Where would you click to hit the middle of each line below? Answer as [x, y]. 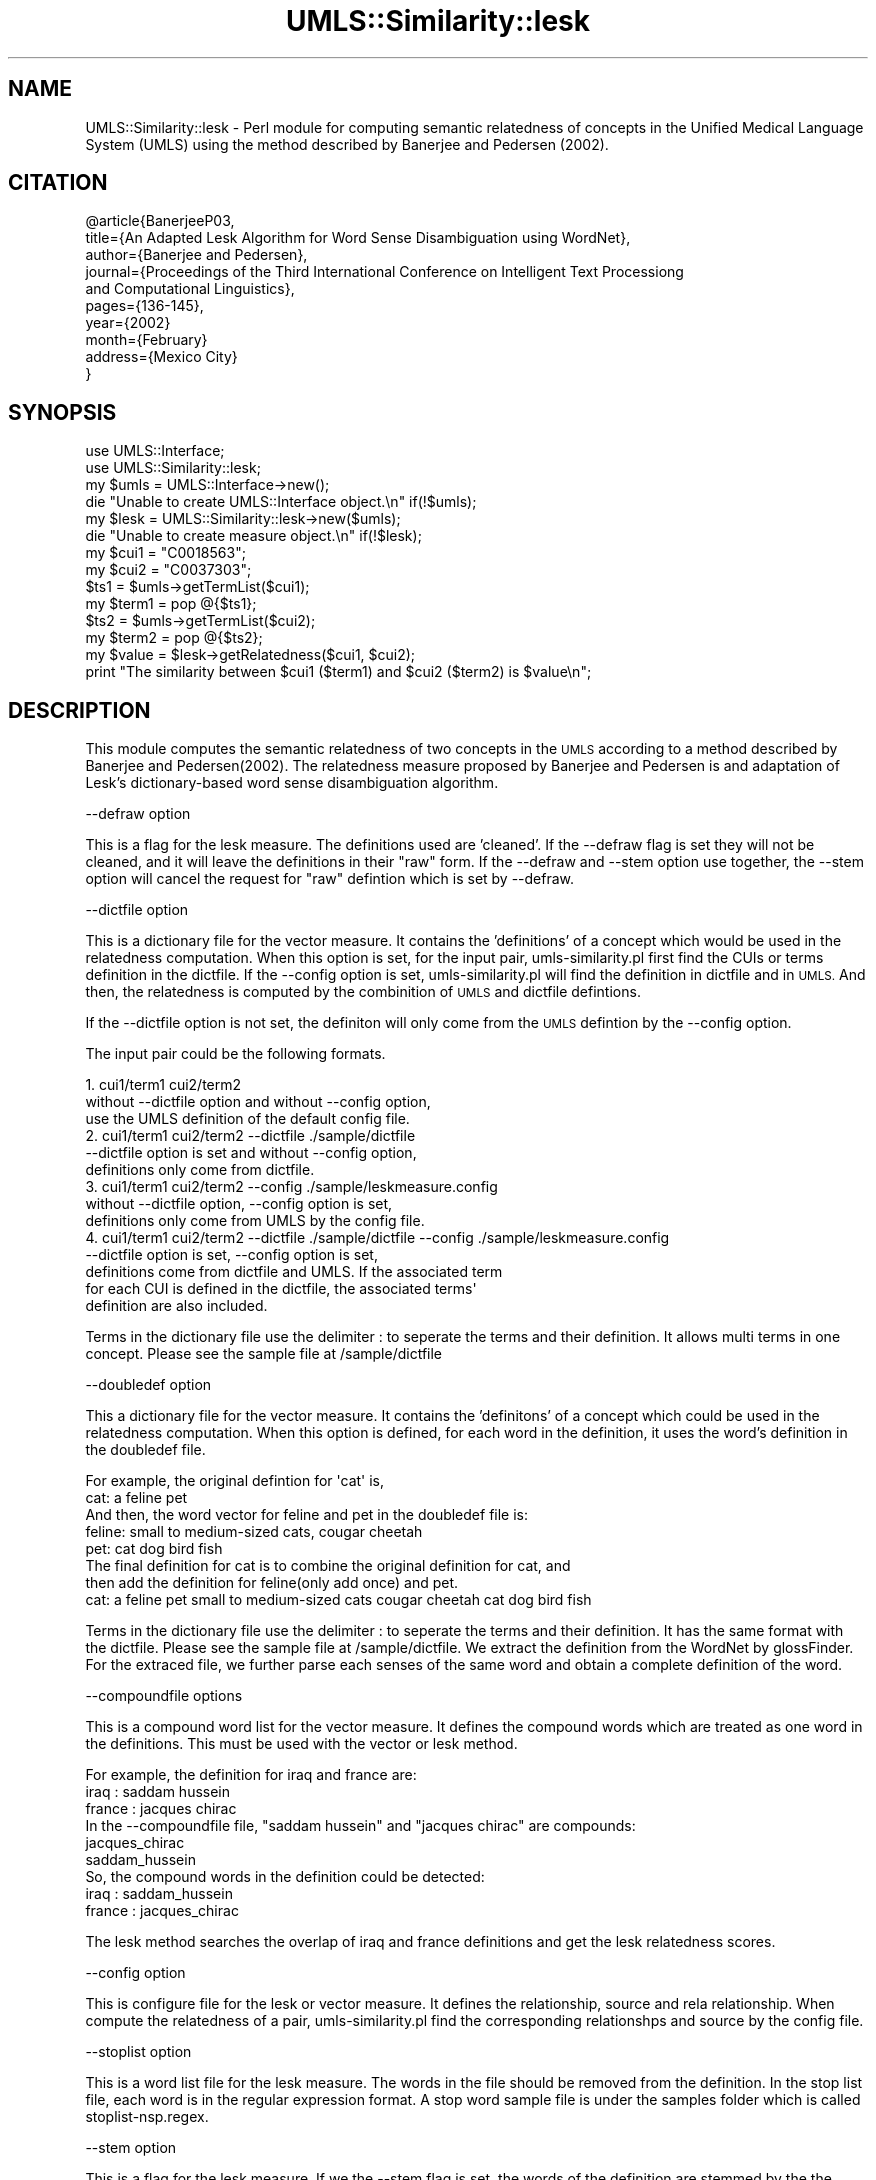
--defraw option [138, 814]
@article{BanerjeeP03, [160, 221]
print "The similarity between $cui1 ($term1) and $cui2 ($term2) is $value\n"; [338, 672]
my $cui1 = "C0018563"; [165, 553]
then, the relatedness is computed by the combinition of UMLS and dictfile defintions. [363, 992]
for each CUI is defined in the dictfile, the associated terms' [281, 1289]
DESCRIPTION [79, 710]
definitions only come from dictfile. [200, 1170]
